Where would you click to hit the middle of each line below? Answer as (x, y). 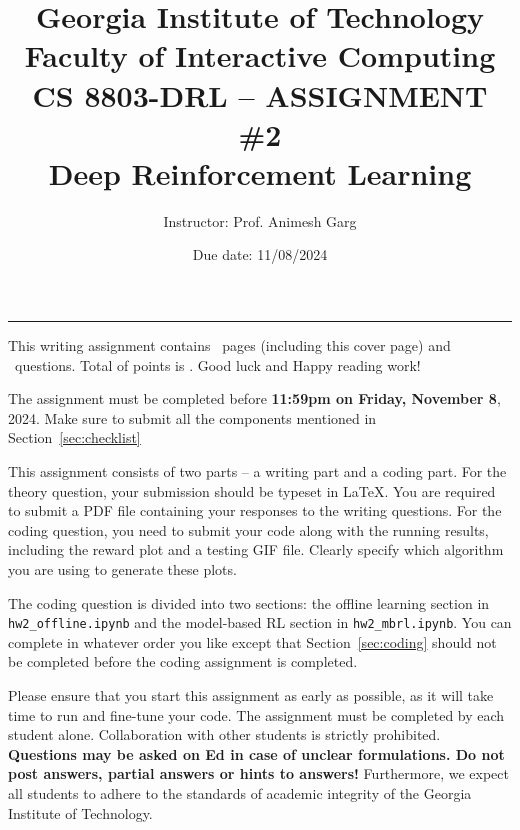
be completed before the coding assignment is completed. (183, 661)
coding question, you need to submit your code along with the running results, (248, 529)
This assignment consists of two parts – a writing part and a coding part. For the (257, 471)
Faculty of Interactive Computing (260, 55)
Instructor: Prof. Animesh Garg (260, 220)
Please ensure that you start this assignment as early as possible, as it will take (251, 695)
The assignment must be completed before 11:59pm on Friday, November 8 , (254, 398)
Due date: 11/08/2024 (260, 254)
